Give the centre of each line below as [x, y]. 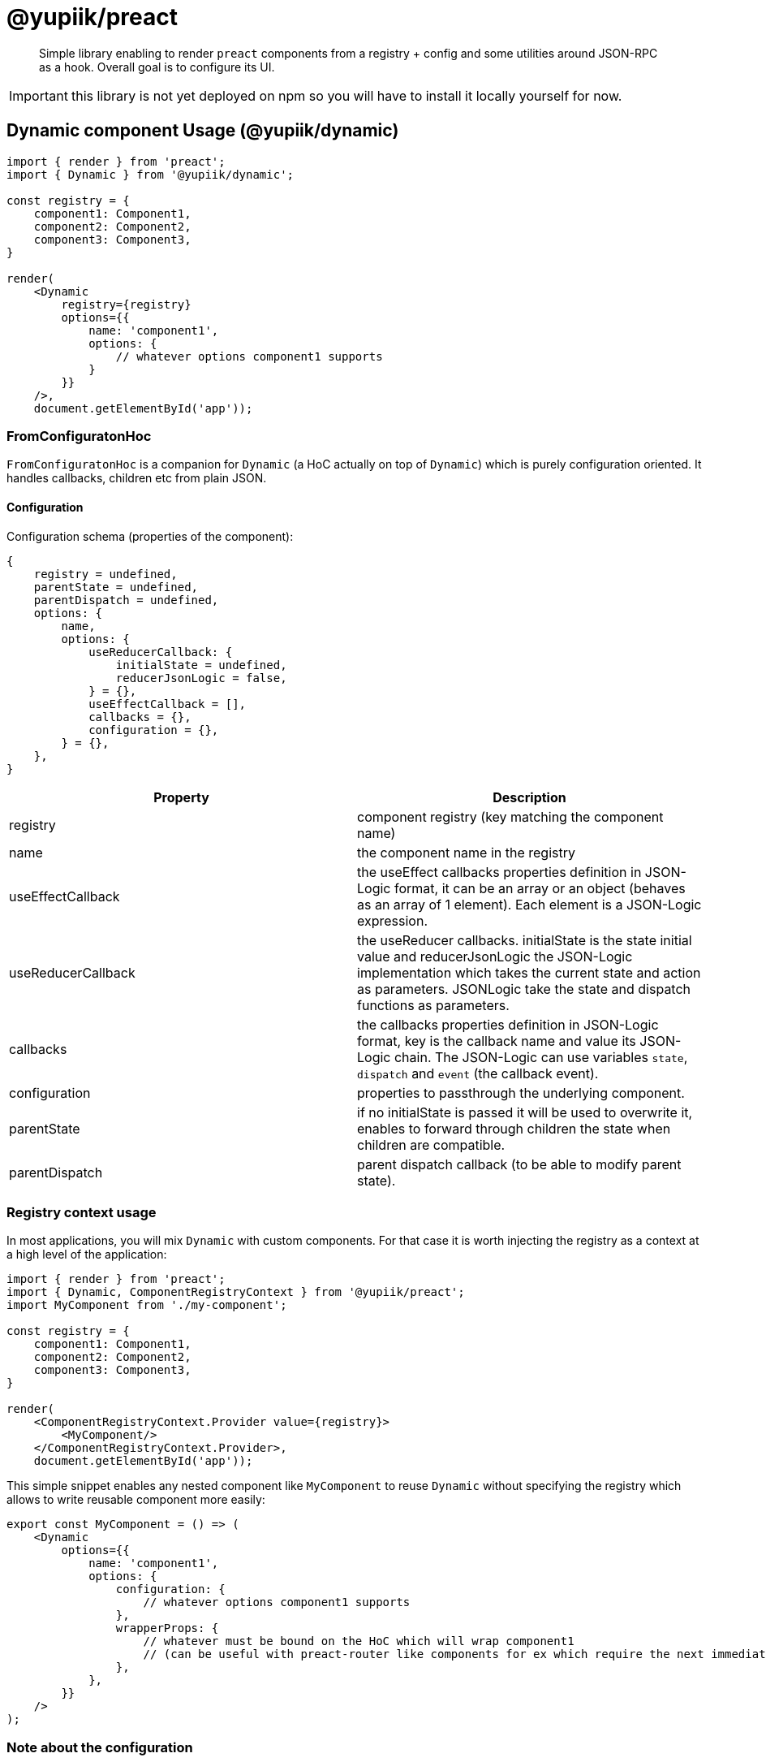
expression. [393, 920]
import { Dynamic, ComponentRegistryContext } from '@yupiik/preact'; [236, 1292]
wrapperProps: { [167, 1628]
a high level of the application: [87, 1255]
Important [39, 95]
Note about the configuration [100, 1747]
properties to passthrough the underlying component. [521, 1093]
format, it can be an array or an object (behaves [540, 888]
